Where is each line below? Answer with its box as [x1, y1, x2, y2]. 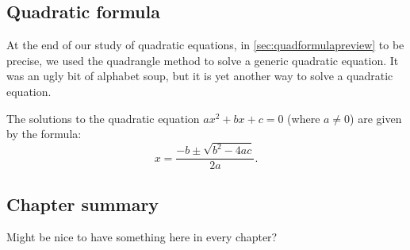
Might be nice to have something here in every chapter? [6, 229, 278, 245]
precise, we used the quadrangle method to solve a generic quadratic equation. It [6, 52, 399, 68]
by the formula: [6, 125, 82, 142]
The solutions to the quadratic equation [6, 110, 200, 126]
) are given [350, 110, 402, 126]
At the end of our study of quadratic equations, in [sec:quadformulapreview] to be [6, 37, 404, 53]
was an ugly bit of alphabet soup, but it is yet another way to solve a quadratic [6, 67, 393, 84]
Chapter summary [6, 191, 159, 216]
